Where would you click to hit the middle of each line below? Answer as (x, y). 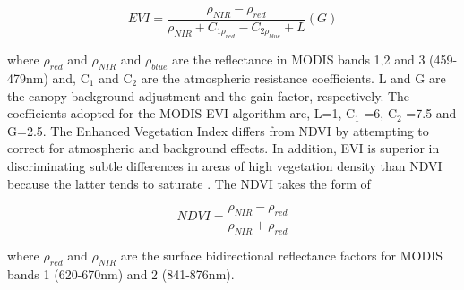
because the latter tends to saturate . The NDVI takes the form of (189, 183)
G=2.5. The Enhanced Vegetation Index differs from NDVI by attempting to (218, 130)
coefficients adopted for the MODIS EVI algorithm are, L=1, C (181, 113)
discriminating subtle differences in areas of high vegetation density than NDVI (225, 166)
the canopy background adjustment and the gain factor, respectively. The (209, 95)
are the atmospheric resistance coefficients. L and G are (293, 78)
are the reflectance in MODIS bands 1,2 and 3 (299, 60)
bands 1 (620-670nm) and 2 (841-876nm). (121, 273)
